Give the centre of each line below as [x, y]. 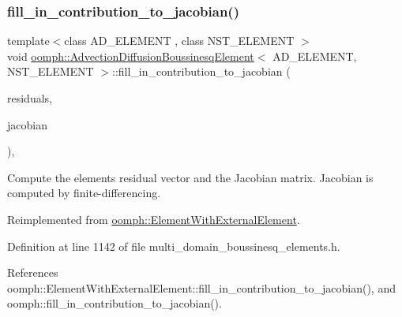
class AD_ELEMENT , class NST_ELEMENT [179, 41]
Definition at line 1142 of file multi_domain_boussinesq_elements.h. [174, 246]
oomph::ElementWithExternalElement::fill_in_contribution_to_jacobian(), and [201, 287]
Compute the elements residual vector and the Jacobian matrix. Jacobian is [190, 177]
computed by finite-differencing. [84, 193]
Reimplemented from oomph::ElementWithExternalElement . [154, 219]
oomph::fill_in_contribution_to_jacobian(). [115, 303]
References [33, 272]
